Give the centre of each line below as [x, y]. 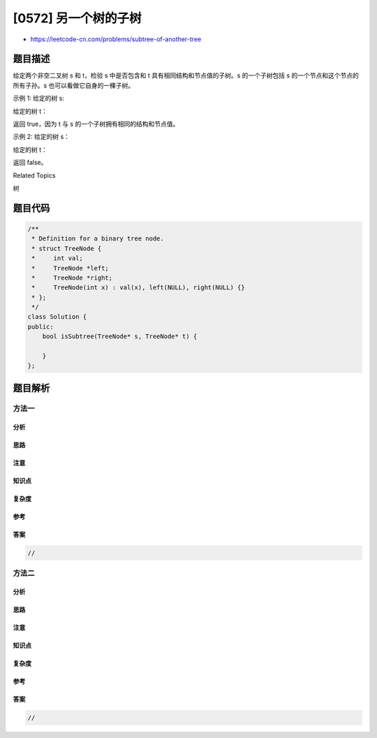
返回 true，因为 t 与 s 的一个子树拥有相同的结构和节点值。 [96, 124]
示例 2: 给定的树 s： [41, 137]
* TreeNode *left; [71, 268]
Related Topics [34, 175]
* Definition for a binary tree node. [98, 239]
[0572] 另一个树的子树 [77, 18]
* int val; [58, 258]
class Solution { [57, 317]
